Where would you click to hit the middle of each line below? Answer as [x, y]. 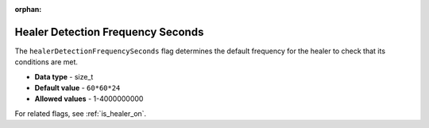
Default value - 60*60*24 [77, 88]
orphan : [28, 9]
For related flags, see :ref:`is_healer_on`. [81, 113]
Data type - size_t [64, 76]
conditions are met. [46, 62]
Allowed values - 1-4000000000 [89, 99]
